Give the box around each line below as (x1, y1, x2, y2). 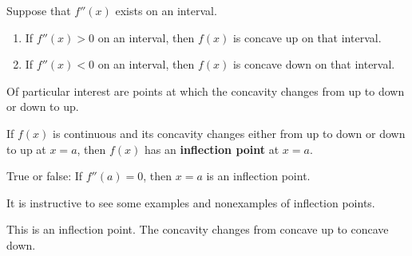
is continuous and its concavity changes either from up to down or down (53, 124, 406, 141)
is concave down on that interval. (232, 56, 395, 73)
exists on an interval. (115, 2, 217, 18)
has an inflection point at (145, 140, 279, 157)
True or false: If (6, 167, 83, 184)
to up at (6, 140, 46, 157)
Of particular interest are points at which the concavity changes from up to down (6, 82, 405, 99)
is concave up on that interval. (232, 29, 382, 45)
